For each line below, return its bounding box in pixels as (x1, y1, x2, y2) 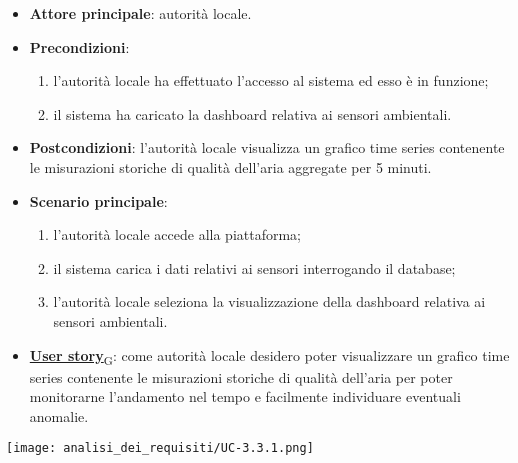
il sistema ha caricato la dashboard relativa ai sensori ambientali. (53, 103, 452, 124)
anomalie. (29, 405, 89, 426)
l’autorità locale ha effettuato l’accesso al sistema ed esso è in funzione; (53, 70, 489, 91)
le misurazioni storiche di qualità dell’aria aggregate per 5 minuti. (29, 156, 432, 177)
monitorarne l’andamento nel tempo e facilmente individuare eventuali (29, 386, 461, 407)
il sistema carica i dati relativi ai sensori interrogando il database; (53, 257, 456, 278)
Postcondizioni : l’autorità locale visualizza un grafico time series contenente (29, 137, 505, 158)
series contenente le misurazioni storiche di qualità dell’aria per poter (29, 366, 453, 387)
